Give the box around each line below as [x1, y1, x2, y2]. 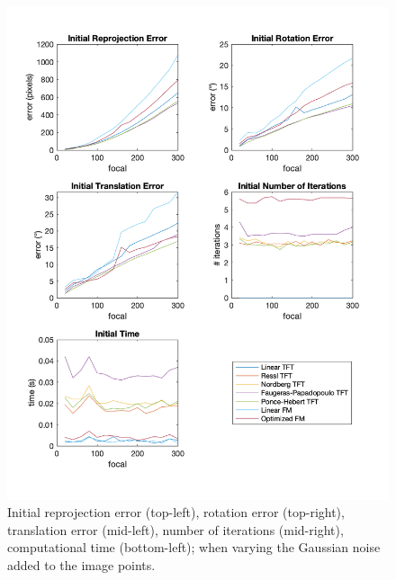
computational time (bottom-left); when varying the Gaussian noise [7, 538, 381, 557]
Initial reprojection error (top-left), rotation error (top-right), [7, 503, 345, 522]
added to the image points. [7, 555, 156, 574]
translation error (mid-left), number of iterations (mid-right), [7, 520, 344, 539]
